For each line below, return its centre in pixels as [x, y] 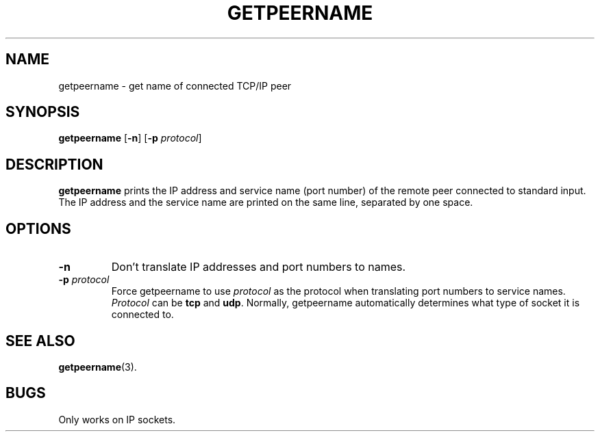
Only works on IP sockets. [117, 419]
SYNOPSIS [43, 112]
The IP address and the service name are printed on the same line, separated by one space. [266, 202]
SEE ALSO [40, 341]
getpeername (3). [98, 367]
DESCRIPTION [54, 164]
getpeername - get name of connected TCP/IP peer [175, 85]
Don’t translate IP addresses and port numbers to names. [259, 267]
